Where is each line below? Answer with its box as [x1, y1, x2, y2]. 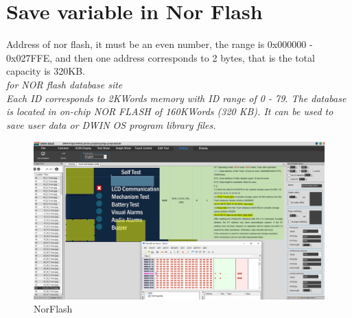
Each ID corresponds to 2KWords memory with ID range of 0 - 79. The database [6, 90, 347, 105]
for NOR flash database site [6, 77, 123, 91]
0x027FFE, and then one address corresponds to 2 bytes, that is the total [6, 50, 315, 64]
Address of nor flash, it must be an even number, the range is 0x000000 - [6, 37, 313, 51]
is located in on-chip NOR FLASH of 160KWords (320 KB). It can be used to [6, 104, 333, 119]
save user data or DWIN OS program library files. [6, 117, 216, 132]
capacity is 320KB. [6, 64, 85, 78]
